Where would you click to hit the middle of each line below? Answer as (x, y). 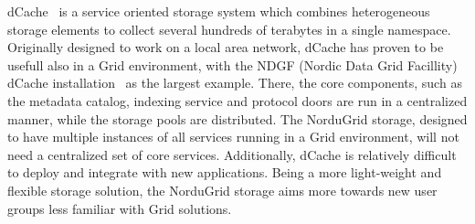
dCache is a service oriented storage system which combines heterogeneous (219, 11)
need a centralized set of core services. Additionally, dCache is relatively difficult (232, 154)
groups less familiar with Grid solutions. (120, 208)
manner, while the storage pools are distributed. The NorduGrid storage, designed (237, 118)
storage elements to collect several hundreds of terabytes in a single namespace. (229, 29)
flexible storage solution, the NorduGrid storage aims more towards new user (222, 190)
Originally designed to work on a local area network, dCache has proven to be (226, 47)
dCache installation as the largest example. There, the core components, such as (235, 83)
